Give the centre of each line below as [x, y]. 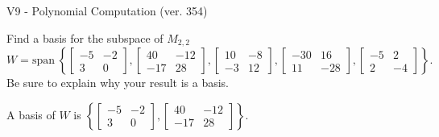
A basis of [31, 114]
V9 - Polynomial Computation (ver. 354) [107, 10]
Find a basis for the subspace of [85, 37]
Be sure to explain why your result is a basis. [118, 83]
